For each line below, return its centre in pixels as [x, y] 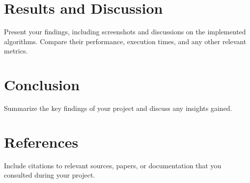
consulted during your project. [50, 175]
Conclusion [42, 85]
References [41, 142]
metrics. [16, 51]
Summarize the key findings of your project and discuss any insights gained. [118, 108]
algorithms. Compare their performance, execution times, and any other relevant [125, 41]
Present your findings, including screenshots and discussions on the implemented [125, 32]
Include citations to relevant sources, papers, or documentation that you [113, 165]
